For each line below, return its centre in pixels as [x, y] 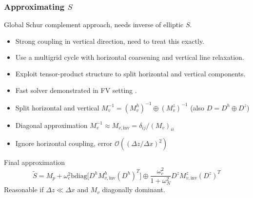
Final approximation [35, 162]
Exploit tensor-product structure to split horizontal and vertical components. [130, 73]
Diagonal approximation [51, 125]
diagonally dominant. [134, 189]
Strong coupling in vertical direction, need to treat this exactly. [110, 41]
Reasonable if [24, 189]
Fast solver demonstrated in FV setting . [76, 90]
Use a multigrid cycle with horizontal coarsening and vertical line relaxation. [130, 57]
